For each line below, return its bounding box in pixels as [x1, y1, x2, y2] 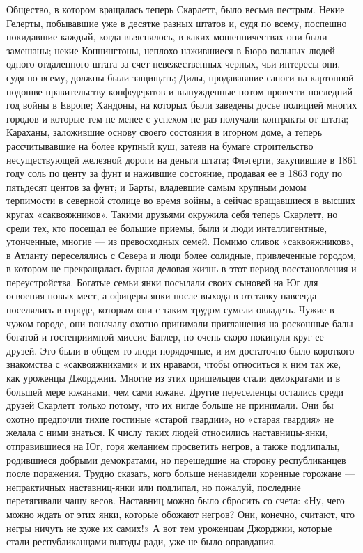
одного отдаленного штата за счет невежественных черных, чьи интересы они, [6, 56, 341, 71]
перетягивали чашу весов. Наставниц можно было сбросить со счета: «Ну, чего [6, 493, 345, 508]
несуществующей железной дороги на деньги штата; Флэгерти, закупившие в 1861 [6, 152, 357, 166]
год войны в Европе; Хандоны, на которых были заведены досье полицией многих [6, 98, 357, 112]
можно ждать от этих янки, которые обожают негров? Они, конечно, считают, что [6, 506, 355, 521]
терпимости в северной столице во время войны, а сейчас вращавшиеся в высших [6, 193, 355, 208]
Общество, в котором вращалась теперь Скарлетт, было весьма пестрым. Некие [6, 2, 345, 16]
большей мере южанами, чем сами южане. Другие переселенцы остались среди [6, 384, 344, 398]
